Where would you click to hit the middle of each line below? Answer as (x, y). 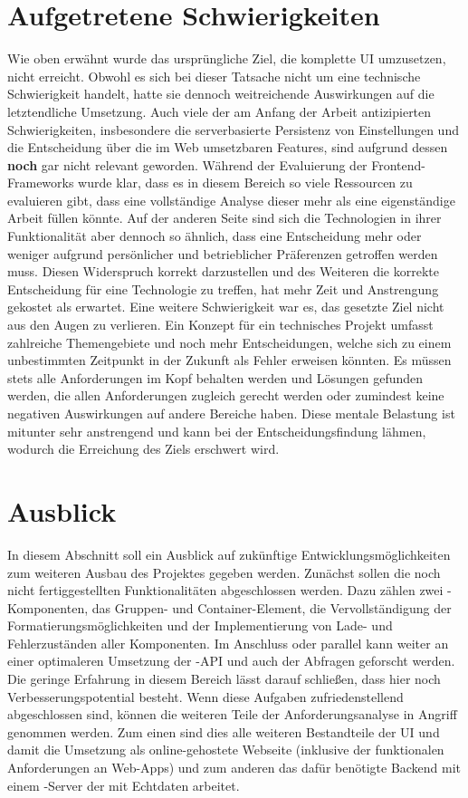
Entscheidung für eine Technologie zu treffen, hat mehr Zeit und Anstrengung (223, 288)
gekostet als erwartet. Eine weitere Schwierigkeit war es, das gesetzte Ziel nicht (226, 307)
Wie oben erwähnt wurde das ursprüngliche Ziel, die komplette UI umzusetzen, (227, 58)
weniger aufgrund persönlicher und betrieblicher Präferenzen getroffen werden (223, 253)
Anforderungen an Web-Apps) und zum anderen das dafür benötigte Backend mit (234, 768)
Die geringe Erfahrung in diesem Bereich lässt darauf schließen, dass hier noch (224, 679)
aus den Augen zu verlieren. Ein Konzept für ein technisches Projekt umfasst (220, 325)
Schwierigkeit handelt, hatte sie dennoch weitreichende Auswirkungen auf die (221, 94)
